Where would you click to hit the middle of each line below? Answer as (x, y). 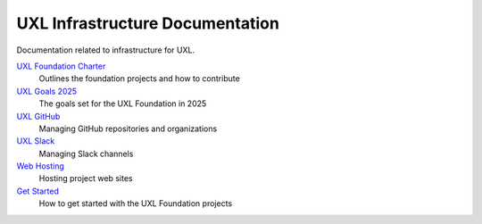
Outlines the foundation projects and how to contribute (139, 79)
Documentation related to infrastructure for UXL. (106, 50)
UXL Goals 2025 (47, 91)
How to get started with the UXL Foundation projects (135, 203)
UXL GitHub (38, 116)
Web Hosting (40, 166)
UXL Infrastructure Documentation (148, 23)
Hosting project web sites (86, 178)
